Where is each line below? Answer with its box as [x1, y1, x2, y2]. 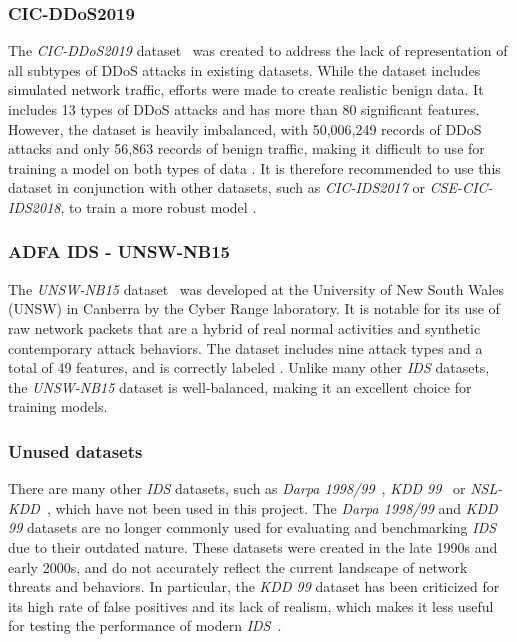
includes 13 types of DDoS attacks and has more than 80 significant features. [8, 99, 480, 119]
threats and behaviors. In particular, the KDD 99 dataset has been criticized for [8, 576, 500, 597]
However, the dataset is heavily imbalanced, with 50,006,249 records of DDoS [8, 118, 482, 139]
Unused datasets [8, 438, 143, 463]
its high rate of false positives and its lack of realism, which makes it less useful [8, 595, 494, 616]
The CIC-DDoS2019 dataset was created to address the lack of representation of [8, 40, 508, 61]
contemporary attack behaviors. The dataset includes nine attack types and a [8, 337, 483, 358]
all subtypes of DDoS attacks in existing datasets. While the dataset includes [8, 59, 481, 80]
